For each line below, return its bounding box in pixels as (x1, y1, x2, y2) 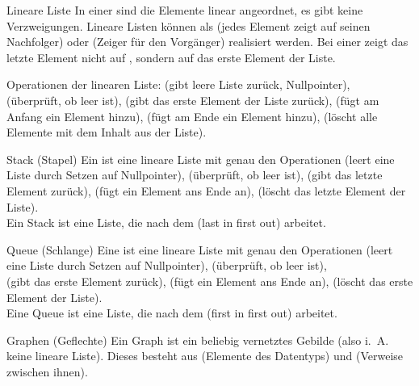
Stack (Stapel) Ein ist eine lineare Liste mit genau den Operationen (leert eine (6, 150, 395, 167)
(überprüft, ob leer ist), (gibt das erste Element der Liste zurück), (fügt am (6, 91, 379, 108)
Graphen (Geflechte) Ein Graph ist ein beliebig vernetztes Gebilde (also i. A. (6, 331, 389, 348)
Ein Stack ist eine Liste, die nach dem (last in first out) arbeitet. (6, 214, 326, 231)
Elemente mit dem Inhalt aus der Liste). (6, 124, 207, 141)
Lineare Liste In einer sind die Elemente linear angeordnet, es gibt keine (6, 2, 363, 18)
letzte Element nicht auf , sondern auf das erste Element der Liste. (6, 48, 336, 65)
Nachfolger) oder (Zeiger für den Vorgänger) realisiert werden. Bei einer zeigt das (6, 33, 409, 50)
